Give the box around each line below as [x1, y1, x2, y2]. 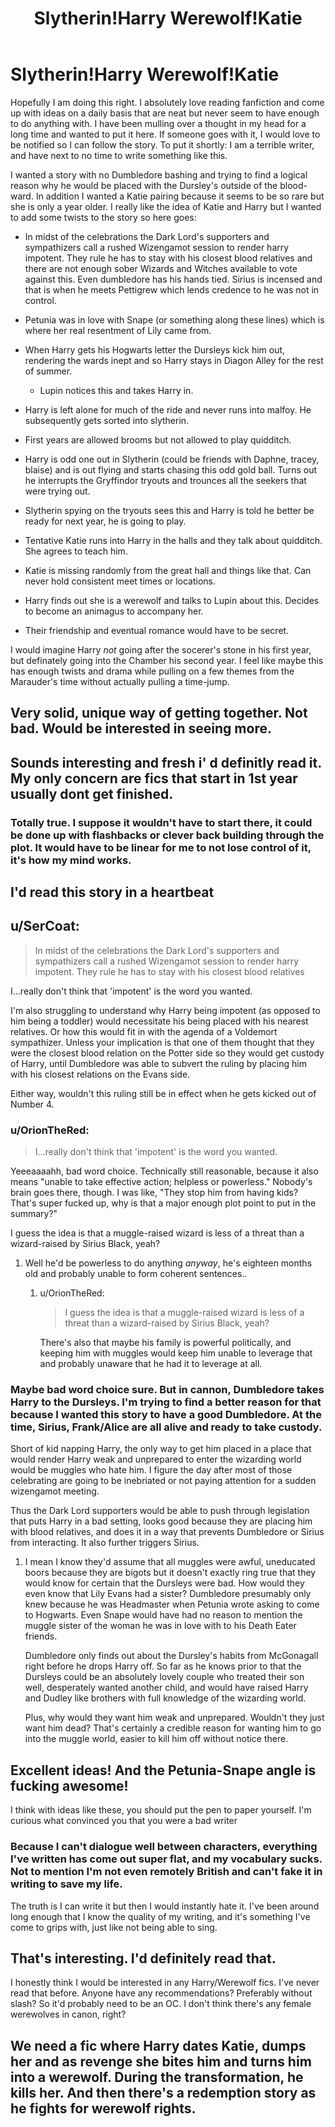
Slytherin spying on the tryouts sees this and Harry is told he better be [24, 504, 315, 516]
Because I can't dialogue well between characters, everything [10, 1840, 318, 1854]
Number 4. [10, 1098, 55, 1110]
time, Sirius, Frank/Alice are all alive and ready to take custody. [10, 1420, 323, 1434]
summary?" [10, 1208, 58, 1220]
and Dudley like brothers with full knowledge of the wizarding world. [24, 1692, 307, 1704]
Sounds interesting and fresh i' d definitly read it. [10, 754, 322, 771]
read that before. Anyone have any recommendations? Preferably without [10, 1987, 313, 1999]
